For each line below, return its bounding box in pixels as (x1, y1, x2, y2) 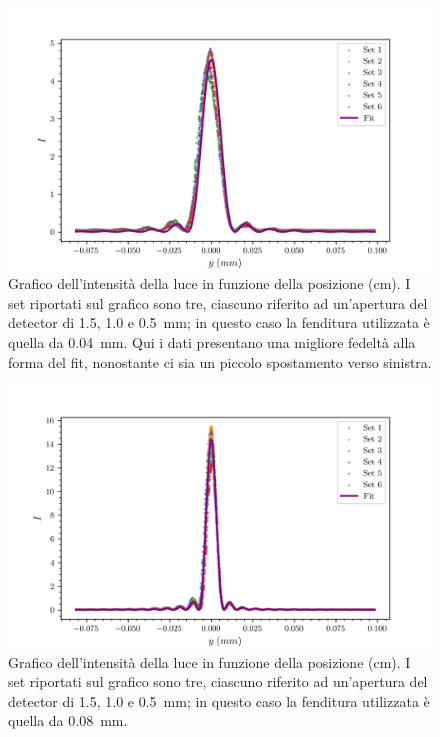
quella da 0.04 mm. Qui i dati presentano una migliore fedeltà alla (8, 332, 416, 353)
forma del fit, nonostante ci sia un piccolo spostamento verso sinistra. (8, 351, 432, 372)
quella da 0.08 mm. (8, 710, 128, 731)
